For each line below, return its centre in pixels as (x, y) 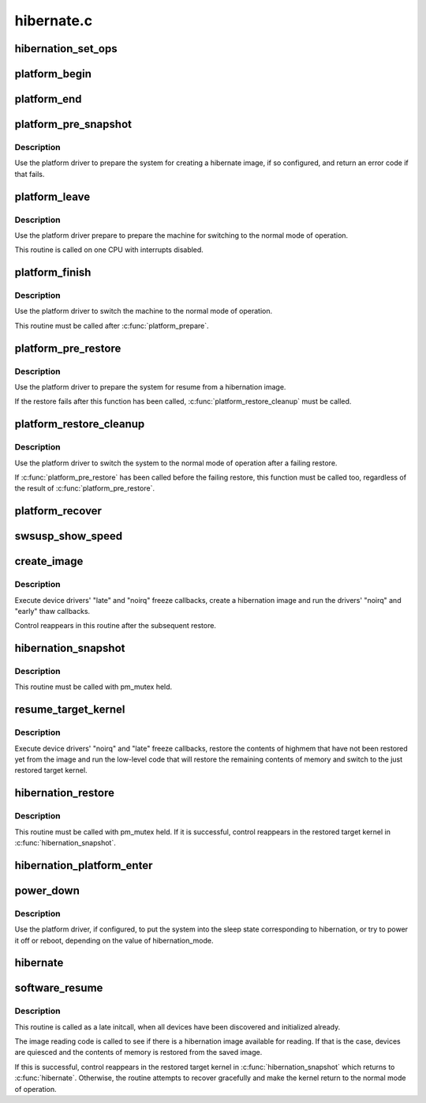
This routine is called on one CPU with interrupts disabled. (109, 250)
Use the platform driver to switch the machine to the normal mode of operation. (144, 311)
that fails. (30, 174)
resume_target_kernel (70, 710)
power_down (47, 890)
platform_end (48, 99)
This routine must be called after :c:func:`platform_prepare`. (112, 326)
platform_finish (53, 273)
